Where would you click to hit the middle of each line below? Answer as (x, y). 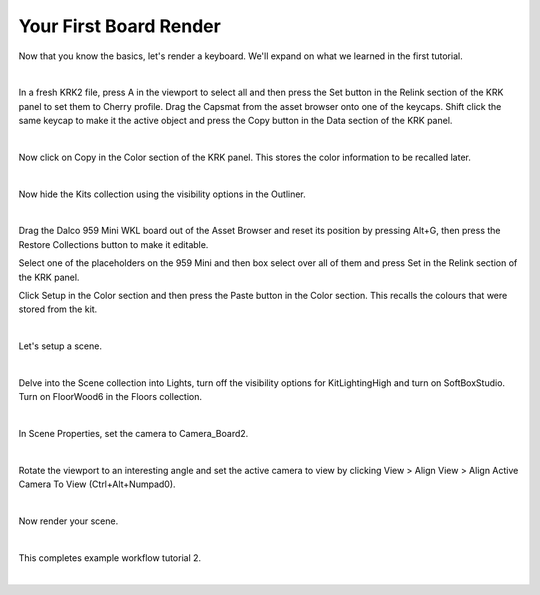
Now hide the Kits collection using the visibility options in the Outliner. (162, 194)
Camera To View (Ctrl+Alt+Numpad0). (97, 484)
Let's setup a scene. (60, 346)
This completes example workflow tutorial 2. (110, 557)
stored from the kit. (58, 309)
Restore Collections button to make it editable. (113, 244)
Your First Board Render (120, 26)
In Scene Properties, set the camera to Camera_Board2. (133, 434)
